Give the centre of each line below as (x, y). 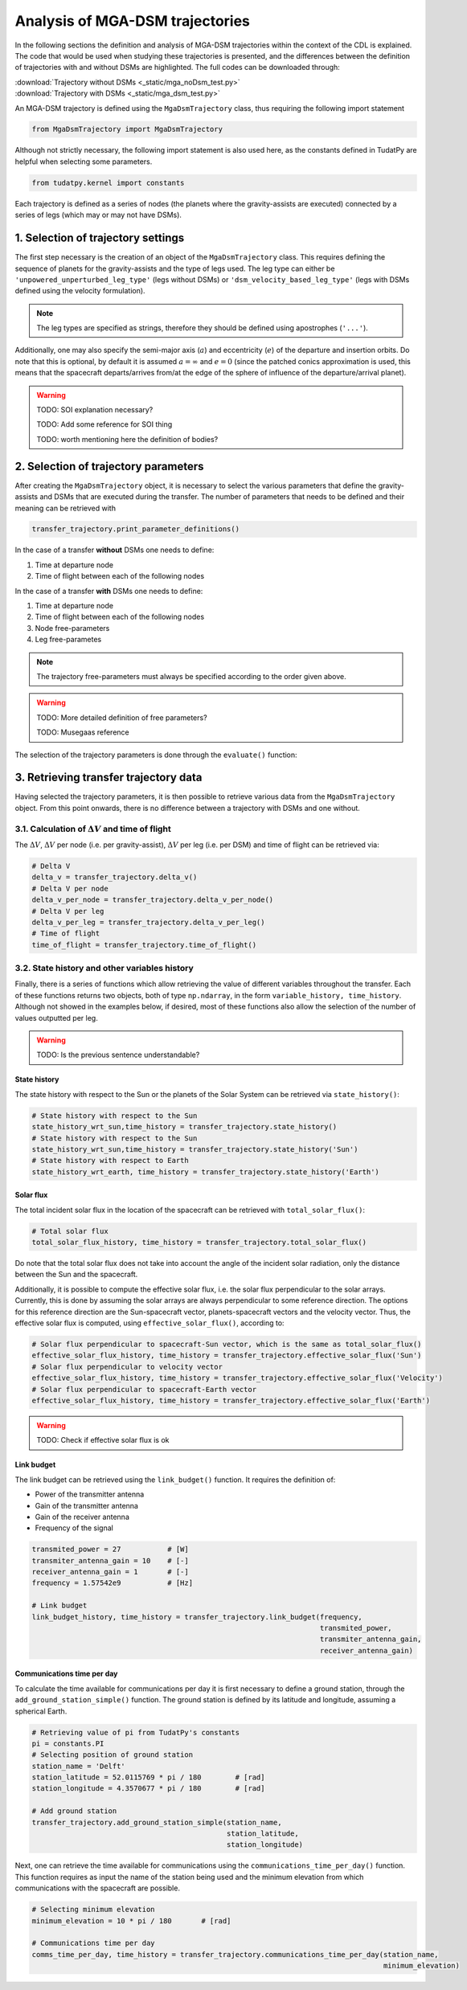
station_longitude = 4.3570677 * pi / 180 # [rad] (148, 1789)
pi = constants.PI (68, 1743)
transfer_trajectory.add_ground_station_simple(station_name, (157, 1822)
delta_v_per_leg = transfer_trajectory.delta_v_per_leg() (148, 922)
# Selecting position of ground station (112, 1755)
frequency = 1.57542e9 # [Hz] (112, 1583)
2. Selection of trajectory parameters (109, 466)
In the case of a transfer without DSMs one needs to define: (115, 550)
